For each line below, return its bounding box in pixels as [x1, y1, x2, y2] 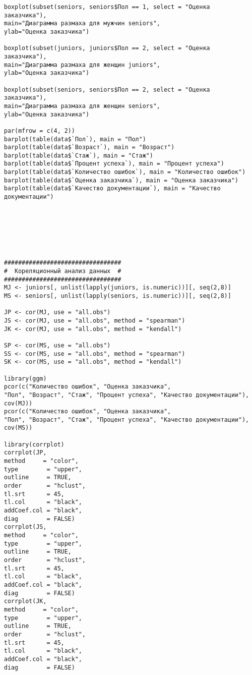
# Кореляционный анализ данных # [4, 268, 122, 275]
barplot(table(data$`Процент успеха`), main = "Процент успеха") [4, 160, 224, 168]
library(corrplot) [4, 441, 64, 448]
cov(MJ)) [4, 399, 33, 407]
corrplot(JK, [4, 598, 47, 605]
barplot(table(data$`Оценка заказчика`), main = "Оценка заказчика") [4, 176, 239, 184]
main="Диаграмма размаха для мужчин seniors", [4, 20, 160, 27]
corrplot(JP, [4, 449, 47, 456]
